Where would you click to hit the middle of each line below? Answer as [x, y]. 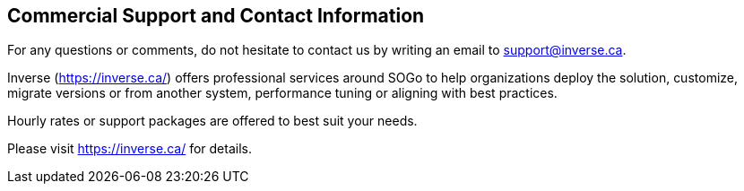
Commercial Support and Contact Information [216, 16]
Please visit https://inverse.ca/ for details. [130, 149]
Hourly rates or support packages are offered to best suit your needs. [212, 121]
